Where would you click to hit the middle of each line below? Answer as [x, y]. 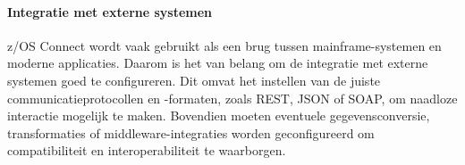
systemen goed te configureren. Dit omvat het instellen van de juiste [194, 80]
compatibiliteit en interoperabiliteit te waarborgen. [147, 150]
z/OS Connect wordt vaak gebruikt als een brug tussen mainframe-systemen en [224, 45]
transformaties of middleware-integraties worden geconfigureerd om [191, 132]
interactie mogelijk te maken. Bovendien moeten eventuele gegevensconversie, [219, 115]
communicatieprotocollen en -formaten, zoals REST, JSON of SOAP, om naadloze [232, 98]
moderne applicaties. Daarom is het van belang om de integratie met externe [218, 63]
